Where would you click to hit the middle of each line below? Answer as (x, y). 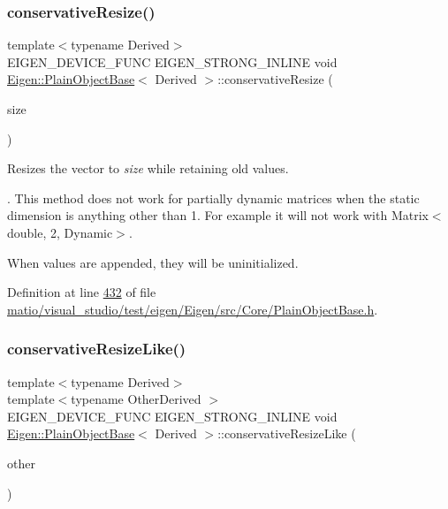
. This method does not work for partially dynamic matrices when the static (213, 198)
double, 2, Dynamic (60, 232)
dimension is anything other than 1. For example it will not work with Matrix (218, 215)
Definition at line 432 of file (82, 292)
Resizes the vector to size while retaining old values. (148, 168)
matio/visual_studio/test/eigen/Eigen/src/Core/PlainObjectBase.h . (193, 309)
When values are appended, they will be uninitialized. (153, 262)
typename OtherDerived (136, 399)
